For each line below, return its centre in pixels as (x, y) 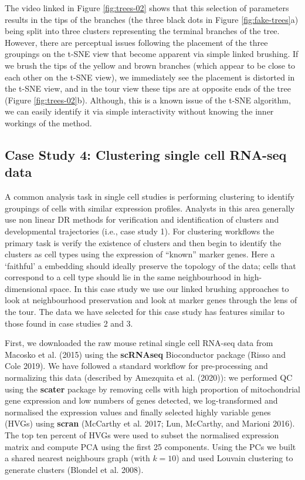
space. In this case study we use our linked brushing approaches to (170, 288)
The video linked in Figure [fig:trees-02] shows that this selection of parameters (147, 8)
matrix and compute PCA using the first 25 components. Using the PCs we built (150, 446)
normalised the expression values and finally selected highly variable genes (138, 412)
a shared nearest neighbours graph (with (77, 458)
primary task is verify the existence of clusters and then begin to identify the (143, 242)
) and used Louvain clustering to (235, 458)
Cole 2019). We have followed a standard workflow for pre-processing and (136, 366)
